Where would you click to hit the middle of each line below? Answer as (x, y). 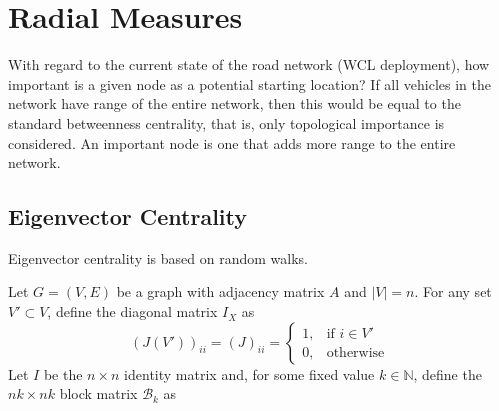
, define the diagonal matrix (132, 311)
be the (63, 373)
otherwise (355, 352)
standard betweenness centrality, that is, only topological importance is (226, 122)
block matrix (98, 393)
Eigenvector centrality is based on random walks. (158, 257)
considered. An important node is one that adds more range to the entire (232, 142)
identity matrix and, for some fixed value (249, 373)
